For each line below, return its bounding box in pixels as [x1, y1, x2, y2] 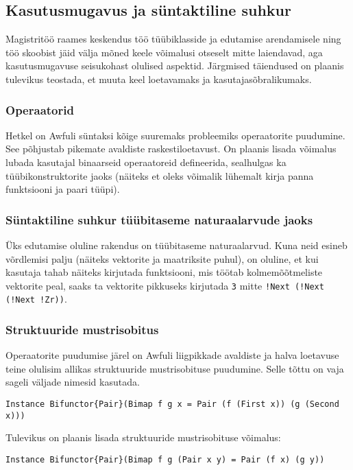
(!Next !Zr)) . [5, 292, 67, 306]
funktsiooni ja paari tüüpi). [5, 182, 120, 196]
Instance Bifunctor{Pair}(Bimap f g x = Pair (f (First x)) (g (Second [5, 399, 339, 410]
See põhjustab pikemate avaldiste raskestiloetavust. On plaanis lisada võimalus [5, 141, 337, 156]
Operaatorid [5, 101, 74, 118]
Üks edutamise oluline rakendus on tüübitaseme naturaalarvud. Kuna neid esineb [5, 237, 348, 252]
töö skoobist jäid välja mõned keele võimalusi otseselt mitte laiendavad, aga [5, 45, 323, 59]
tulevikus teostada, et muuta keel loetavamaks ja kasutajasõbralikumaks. [5, 71, 312, 86]
